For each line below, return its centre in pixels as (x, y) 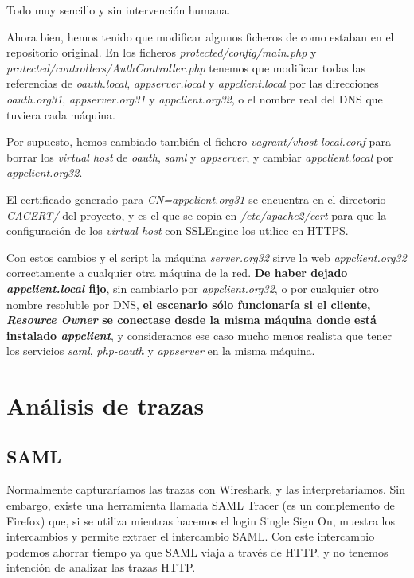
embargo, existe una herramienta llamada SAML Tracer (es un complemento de (201, 505)
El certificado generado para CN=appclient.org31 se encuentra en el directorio (196, 199)
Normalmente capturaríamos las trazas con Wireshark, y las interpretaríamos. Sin (206, 489)
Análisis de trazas (105, 406)
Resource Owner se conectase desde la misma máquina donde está (191, 320)
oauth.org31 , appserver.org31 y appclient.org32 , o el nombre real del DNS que (195, 98)
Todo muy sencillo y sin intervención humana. (119, 10)
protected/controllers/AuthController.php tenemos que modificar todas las (186, 67)
